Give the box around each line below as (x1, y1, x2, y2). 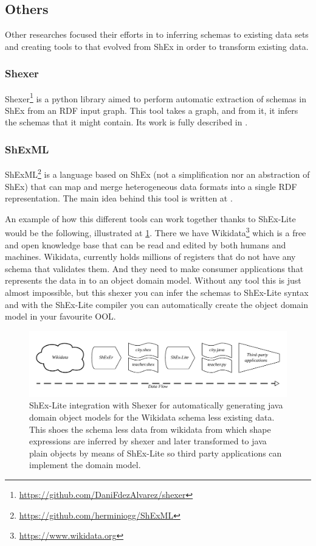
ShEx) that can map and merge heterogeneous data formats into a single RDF (5, 180, 297, 192)
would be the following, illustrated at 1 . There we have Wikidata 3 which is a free (5, 225, 306, 239)
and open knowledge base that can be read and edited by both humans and (5, 238, 286, 251)
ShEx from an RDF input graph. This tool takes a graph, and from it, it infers (5, 103, 298, 116)
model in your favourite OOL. (5, 310, 116, 323)
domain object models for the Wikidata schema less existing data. (29, 410, 275, 423)
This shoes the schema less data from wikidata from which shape (29, 422, 271, 435)
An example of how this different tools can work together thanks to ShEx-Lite (5, 212, 296, 225)
